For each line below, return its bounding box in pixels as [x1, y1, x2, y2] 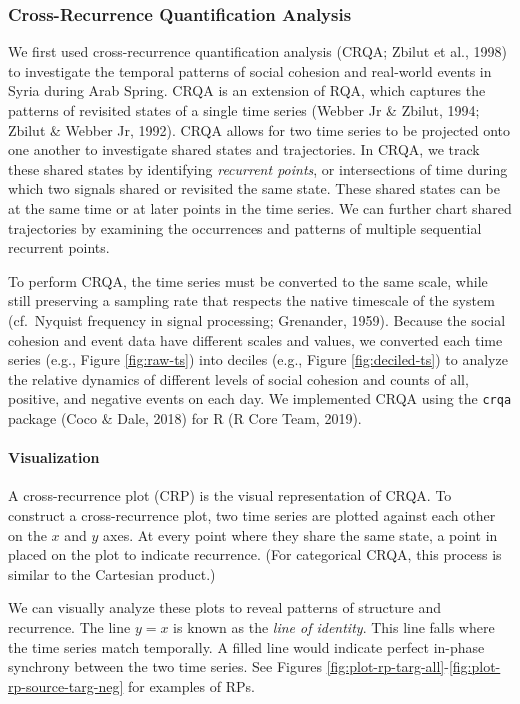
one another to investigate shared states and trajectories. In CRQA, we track [8, 139, 480, 160]
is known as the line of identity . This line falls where [173, 616, 495, 637]
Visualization [8, 447, 100, 468]
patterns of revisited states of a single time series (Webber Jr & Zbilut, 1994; [8, 100, 480, 120]
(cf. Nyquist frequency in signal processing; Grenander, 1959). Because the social [8, 309, 506, 330]
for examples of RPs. [127, 675, 255, 696]
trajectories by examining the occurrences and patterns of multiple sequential [8, 217, 482, 238]
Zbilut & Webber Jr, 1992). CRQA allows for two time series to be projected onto [8, 119, 511, 140]
